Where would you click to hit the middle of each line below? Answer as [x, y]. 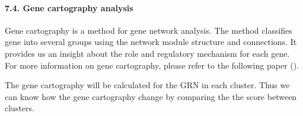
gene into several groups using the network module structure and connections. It [151, 42]
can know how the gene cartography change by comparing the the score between [151, 96]
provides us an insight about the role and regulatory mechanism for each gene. [147, 53]
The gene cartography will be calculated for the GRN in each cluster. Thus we [147, 85]
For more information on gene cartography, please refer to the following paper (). [152, 65]
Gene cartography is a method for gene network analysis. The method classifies [149, 30]
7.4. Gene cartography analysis [69, 7]
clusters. [20, 108]
